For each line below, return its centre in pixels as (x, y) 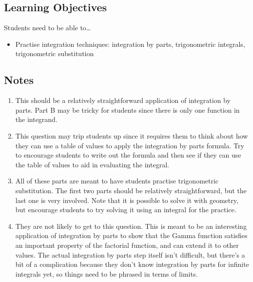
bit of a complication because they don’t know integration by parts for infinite (132, 264)
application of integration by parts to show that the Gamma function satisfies (131, 235)
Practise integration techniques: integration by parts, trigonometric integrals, (130, 44)
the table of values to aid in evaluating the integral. (92, 164)
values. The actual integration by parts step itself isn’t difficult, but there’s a (130, 254)
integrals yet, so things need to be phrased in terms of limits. (107, 273)
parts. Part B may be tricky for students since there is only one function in (127, 110)
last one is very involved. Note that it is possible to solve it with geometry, (127, 200)
